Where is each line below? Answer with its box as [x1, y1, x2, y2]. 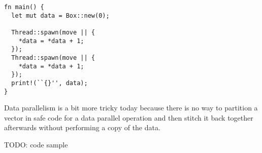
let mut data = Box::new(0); [11, 12, 110, 19]
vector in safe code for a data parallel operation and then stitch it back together [4, 112, 253, 123]
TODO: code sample [4, 139, 68, 149]
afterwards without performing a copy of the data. [4, 122, 160, 133]
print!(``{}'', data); [11, 79, 88, 87]
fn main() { [4, 4, 44, 11]
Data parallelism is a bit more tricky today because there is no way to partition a [4, 102, 258, 113]
